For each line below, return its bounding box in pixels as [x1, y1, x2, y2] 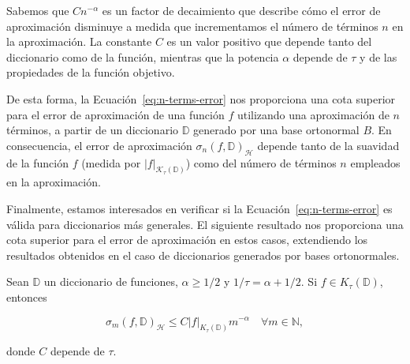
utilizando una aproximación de [237, 106, 389, 122]
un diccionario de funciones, [43, 273, 178, 290]
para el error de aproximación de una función [6, 106, 225, 122]
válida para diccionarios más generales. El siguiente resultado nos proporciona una [6, 216, 404, 232]
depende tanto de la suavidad [257, 137, 400, 153]
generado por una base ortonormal [193, 122, 360, 138]
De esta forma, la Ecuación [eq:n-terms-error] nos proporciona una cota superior [6, 90, 396, 107]
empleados [350, 154, 401, 171]
